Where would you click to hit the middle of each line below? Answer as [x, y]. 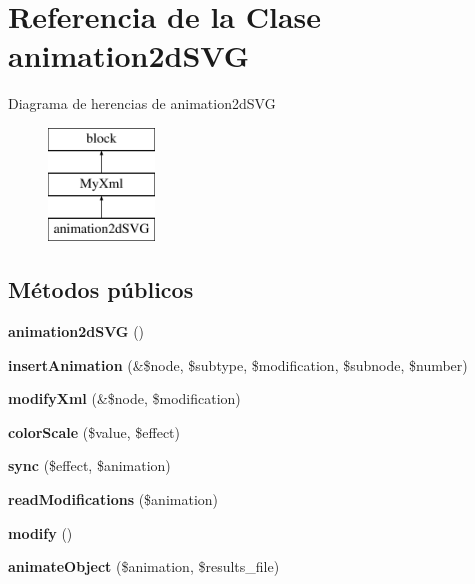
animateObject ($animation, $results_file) [144, 566]
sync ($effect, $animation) [89, 465]
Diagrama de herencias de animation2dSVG [142, 103]
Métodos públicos [101, 289]
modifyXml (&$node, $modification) [124, 398]
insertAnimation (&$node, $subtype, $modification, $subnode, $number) [238, 364]
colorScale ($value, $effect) [94, 431]
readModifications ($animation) [113, 499]
